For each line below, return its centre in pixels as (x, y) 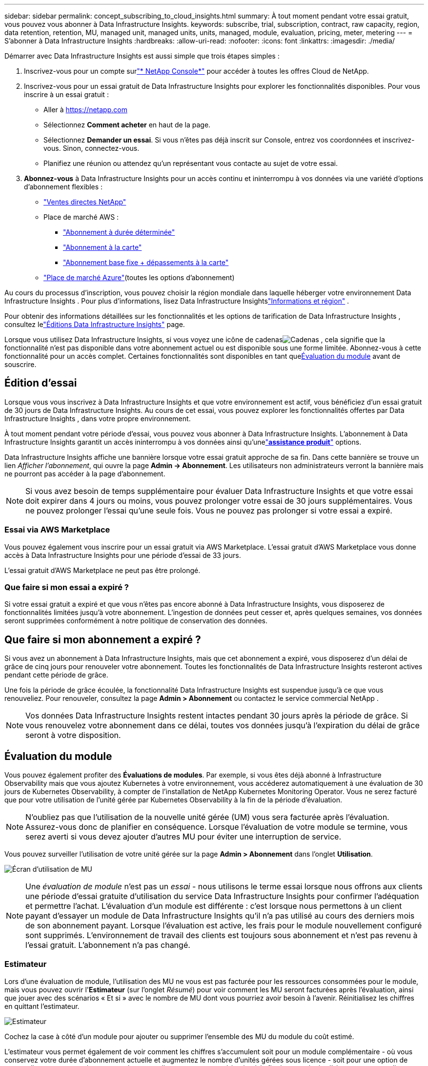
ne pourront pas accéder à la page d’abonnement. (85, 473)
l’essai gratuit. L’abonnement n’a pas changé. (108, 945)
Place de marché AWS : (81, 217)
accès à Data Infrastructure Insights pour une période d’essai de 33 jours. (123, 555)
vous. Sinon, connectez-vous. (92, 148)
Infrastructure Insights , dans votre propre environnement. (98, 418)
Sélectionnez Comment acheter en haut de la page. (127, 125)
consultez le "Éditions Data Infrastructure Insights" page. (95, 324)
